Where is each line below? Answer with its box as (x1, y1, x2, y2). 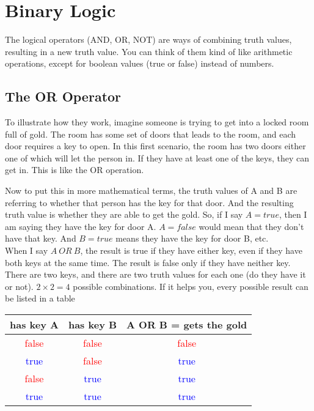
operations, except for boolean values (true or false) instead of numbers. (5, 57, 274, 70)
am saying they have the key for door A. (5, 220, 156, 232)
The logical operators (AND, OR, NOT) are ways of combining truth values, (5, 33, 292, 46)
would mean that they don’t (199, 220, 304, 232)
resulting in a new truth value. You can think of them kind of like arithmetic (5, 45, 293, 57)
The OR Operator (5, 87, 122, 106)
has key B (68, 317, 117, 332)
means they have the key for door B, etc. (115, 232, 269, 245)
